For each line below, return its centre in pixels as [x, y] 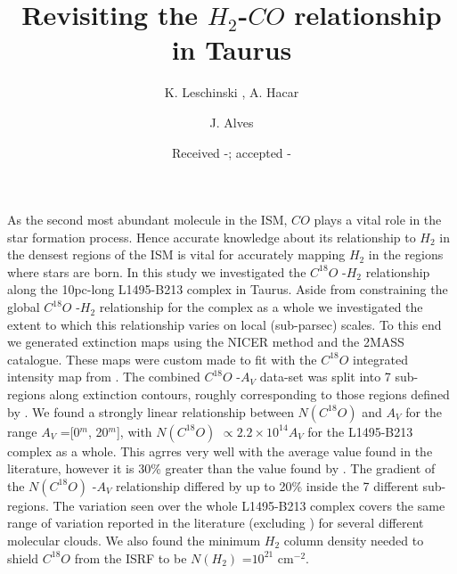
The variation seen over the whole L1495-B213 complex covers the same [249, 505]
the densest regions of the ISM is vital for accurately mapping [176, 254]
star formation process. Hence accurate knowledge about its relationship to [212, 237]
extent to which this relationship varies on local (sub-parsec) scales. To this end [224, 324]
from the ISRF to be [131, 558]
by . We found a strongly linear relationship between [151, 411]
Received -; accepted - [232, 152]
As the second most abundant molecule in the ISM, [147, 220]
